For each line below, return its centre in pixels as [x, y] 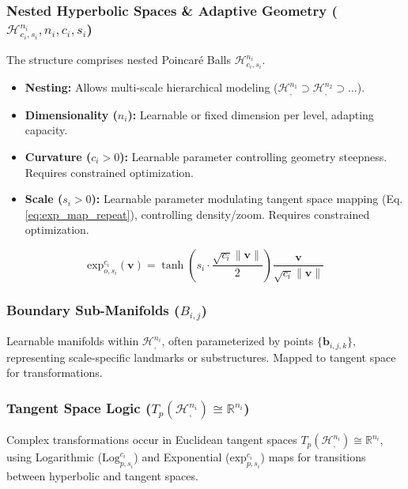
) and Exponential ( [182, 457]
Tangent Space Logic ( [79, 407]
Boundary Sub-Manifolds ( [93, 309]
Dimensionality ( [71, 114]
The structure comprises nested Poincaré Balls [119, 60]
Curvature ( [58, 156]
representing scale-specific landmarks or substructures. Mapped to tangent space [201, 357]
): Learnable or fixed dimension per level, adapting [251, 114]
